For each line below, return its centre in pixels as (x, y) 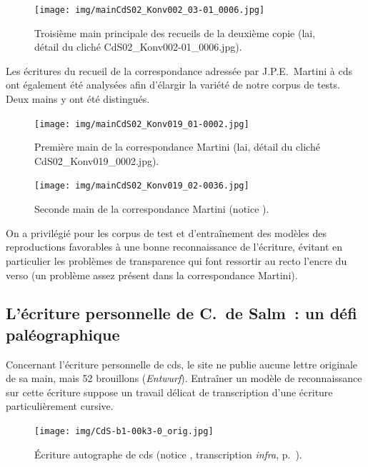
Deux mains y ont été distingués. (78, 99)
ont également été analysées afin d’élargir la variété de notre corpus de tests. (173, 85)
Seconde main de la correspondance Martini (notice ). (152, 209)
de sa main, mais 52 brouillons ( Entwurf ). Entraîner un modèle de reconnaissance (184, 378)
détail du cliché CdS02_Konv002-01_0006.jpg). (138, 47)
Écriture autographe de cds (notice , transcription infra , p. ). (168, 454)
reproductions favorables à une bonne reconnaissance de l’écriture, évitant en (174, 247)
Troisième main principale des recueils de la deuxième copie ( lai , (175, 32)
